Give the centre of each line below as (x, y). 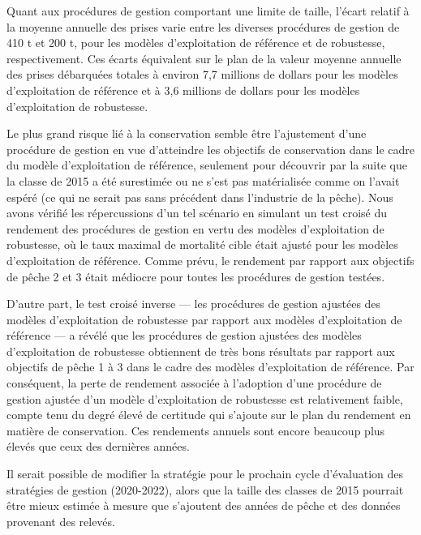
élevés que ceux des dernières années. (98, 446)
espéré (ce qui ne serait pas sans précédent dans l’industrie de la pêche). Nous (200, 197)
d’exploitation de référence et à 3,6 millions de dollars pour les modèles (183, 90)
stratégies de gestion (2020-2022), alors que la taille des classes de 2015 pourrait (205, 489)
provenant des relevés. (61, 521)
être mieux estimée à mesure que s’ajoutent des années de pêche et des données (204, 505)
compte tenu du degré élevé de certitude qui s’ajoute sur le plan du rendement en (209, 415)
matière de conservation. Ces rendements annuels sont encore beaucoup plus (196, 430)
